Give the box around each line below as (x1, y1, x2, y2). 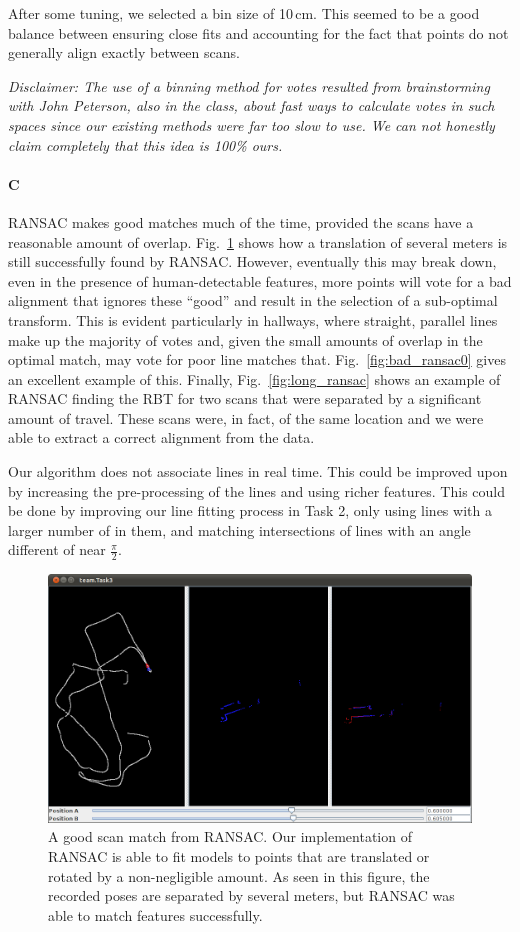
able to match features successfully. (48, 904, 263, 925)
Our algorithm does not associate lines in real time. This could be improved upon (8, 461, 508, 482)
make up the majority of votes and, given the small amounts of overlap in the (8, 329, 483, 350)
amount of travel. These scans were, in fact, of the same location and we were (8, 407, 484, 428)
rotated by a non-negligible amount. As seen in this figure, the (48, 865, 430, 886)
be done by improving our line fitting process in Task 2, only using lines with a (8, 500, 492, 521)
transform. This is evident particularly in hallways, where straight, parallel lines (8, 309, 498, 330)
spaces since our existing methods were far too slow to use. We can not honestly (8, 114, 495, 135)
